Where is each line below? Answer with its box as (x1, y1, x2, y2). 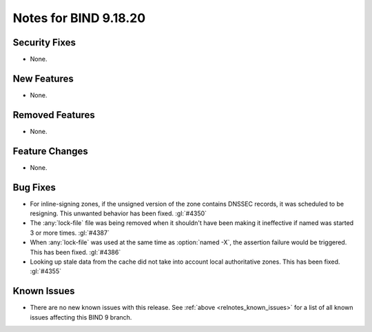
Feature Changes (12, 145, 89, 157)
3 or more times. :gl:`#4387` (30, 228, 110, 237)
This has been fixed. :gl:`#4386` (30, 248, 121, 256)
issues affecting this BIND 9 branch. (30, 313, 132, 321)
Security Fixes (12, 37, 76, 48)
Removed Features (12, 109, 96, 121)
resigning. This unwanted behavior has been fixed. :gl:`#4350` (30, 209, 207, 217)
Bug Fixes (12, 182, 56, 193)
